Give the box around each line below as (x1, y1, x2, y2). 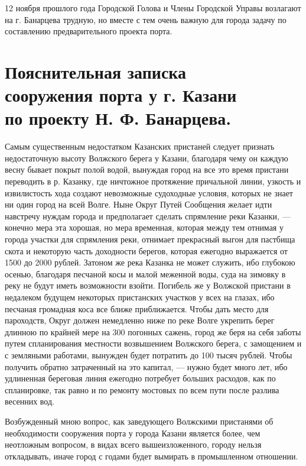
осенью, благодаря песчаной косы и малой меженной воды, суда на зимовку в (5, 267, 286, 280)
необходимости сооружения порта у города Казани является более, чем (5, 426, 261, 439)
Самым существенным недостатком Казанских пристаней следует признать (5, 140, 275, 153)
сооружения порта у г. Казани (5, 83, 237, 107)
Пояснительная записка (5, 59, 187, 83)
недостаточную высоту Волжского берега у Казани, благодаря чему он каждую (5, 151, 288, 164)
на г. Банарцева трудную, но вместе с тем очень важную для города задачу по (5, 13, 287, 25)
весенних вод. (5, 395, 54, 407)
